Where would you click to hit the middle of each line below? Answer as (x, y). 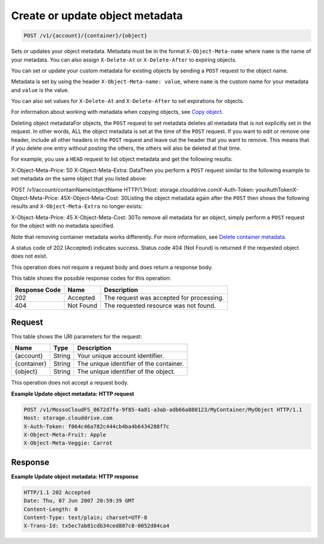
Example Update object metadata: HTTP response (75, 476)
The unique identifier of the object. (126, 371)
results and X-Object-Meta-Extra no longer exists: (77, 206)
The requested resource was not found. (160, 306)
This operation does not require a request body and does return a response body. (112, 267)
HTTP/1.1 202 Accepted (57, 492)
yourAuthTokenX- (277, 189)
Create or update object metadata (97, 16)
